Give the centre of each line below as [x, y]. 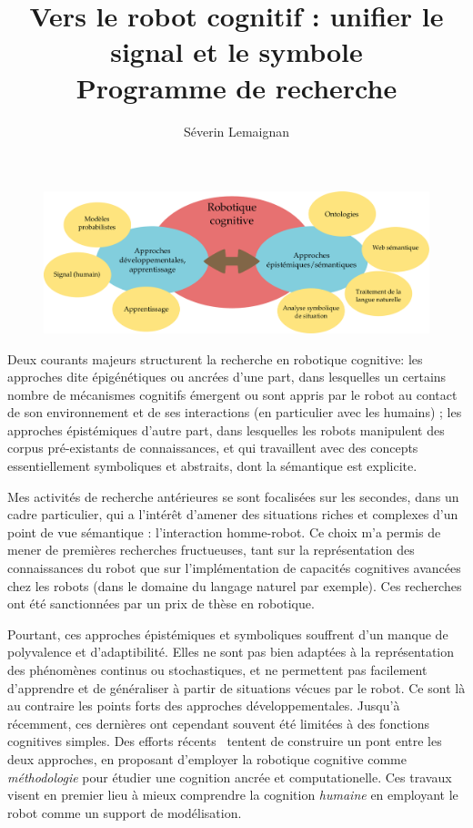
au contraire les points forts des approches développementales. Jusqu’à [204, 705]
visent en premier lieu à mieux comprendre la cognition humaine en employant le [233, 795]
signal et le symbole [236, 51]
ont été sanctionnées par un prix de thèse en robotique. [161, 603]
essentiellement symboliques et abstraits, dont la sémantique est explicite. [212, 466]
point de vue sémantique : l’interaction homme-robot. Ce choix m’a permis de [224, 532]
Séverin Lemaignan [236, 131]
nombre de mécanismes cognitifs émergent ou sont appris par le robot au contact [232, 394]
